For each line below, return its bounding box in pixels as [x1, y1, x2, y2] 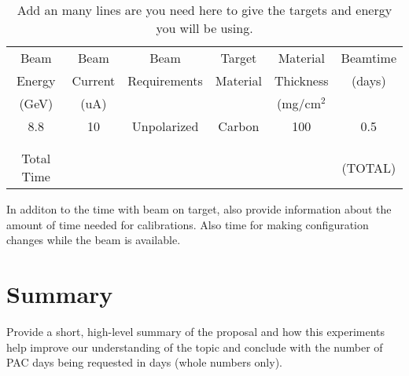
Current [72, 71, 116, 89]
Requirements [127, 71, 203, 89]
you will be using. [156, 19, 253, 37]
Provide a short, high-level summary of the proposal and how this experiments [6, 323, 385, 339]
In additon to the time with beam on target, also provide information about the [6, 201, 392, 217]
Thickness [274, 71, 329, 89]
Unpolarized [131, 117, 199, 135]
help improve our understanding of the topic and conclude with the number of [6, 338, 383, 355]
